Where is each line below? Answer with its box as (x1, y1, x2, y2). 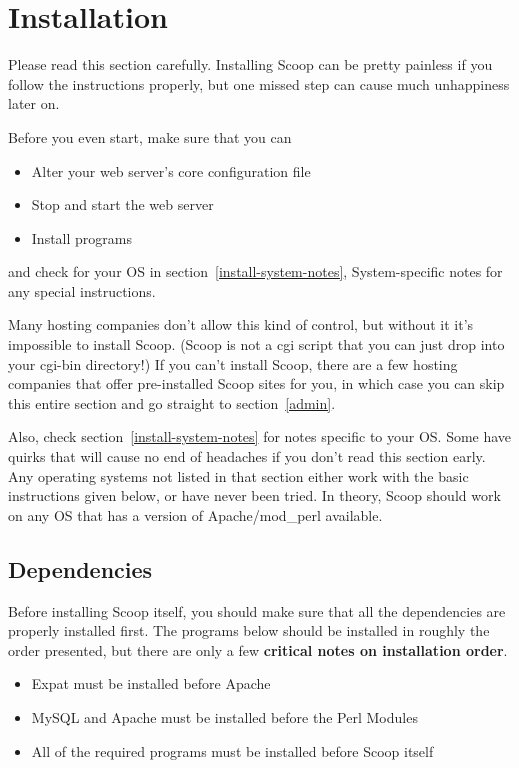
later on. (8, 93, 60, 114)
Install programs (31, 227, 132, 248)
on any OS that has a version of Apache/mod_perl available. (8, 504, 383, 525)
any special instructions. (8, 280, 156, 301)
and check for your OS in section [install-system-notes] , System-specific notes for (8, 261, 503, 282)
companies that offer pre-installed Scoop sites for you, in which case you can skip (8, 373, 505, 394)
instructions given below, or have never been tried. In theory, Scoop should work (8, 485, 501, 506)
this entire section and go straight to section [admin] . (8, 392, 336, 413)
